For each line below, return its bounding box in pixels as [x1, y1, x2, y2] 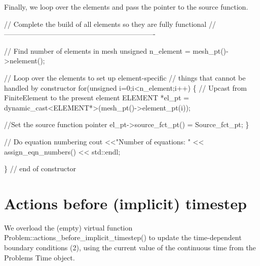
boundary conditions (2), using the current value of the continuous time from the [4, 242, 256, 253]
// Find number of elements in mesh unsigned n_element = [4, 45, 191, 56]
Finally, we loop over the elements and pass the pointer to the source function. [4, 2, 248, 12]
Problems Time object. [4, 252, 75, 262]
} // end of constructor [4, 163, 77, 174]
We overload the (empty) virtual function [4, 222, 133, 233]
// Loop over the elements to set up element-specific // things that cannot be [4, 72, 246, 83]
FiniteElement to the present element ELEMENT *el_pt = [4, 92, 189, 103]
